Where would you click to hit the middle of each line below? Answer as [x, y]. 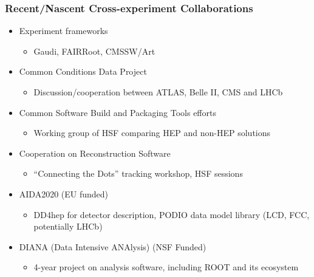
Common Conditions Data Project [83, 71]
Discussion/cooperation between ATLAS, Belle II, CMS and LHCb [158, 92]
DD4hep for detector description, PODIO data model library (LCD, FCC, [172, 214]
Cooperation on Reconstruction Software [95, 153]
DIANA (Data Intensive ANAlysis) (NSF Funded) [113, 246]
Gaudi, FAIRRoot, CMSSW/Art [94, 51]
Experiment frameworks [63, 31]
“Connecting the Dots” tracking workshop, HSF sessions [138, 173]
